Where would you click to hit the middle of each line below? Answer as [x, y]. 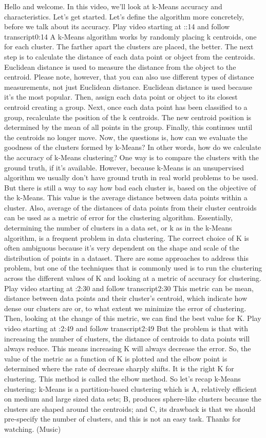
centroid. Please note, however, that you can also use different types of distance [129, 77]
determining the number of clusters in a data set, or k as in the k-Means [118, 228]
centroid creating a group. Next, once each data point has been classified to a [126, 107]
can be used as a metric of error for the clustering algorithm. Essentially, [118, 217]
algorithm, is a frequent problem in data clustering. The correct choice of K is [127, 237]
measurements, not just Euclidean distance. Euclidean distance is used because [128, 87]
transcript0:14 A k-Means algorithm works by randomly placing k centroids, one [130, 36]
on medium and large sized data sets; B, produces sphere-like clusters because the [133, 399]
